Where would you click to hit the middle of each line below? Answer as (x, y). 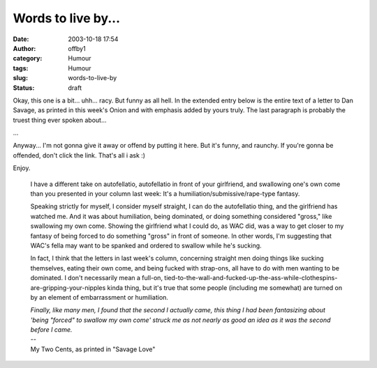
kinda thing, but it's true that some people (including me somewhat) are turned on (224, 287)
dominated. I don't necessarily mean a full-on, (97, 278)
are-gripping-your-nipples (68, 287)
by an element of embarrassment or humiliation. (99, 297)
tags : (21, 68)
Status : (24, 88)
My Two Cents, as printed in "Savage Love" (93, 349)
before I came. (51, 330)
